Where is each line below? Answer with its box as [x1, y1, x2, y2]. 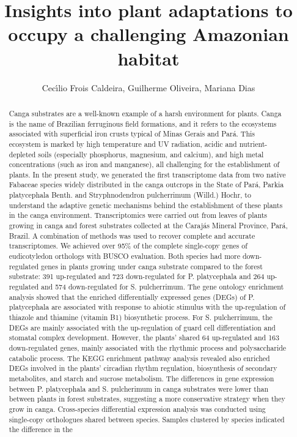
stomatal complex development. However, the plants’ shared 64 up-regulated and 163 [9, 332, 280, 343]
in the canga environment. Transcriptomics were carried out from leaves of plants [9, 210, 268, 220]
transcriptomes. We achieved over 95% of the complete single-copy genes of [9, 241, 248, 251]
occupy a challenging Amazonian [8, 21, 289, 47]
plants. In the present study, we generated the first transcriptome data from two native [9, 169, 286, 179]
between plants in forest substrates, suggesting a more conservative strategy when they [9, 394, 285, 404]
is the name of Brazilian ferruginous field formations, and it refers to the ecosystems [9, 118, 277, 129]
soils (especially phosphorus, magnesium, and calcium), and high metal [38, 149, 264, 159]
